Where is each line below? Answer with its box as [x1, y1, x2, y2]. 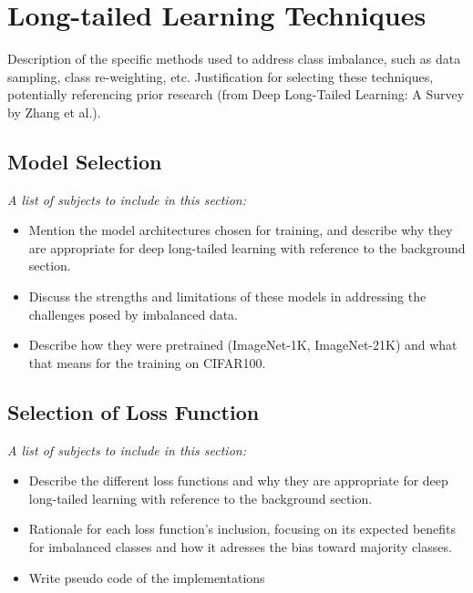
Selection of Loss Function [7, 397, 260, 425]
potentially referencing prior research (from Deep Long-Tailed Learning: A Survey [7, 85, 465, 104]
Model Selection [7, 147, 162, 175]
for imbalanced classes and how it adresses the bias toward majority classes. [28, 537, 452, 557]
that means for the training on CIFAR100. [28, 353, 266, 372]
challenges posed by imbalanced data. [28, 304, 239, 323]
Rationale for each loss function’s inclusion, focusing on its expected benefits [28, 519, 457, 538]
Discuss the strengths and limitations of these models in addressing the [28, 287, 427, 306]
